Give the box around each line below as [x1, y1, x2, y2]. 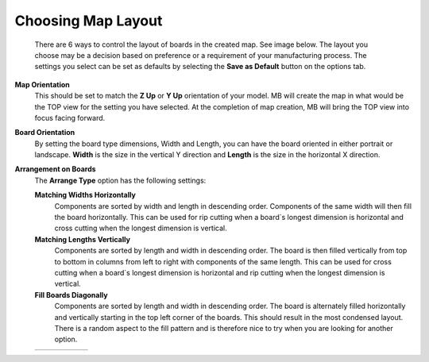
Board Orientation [14, 128, 75, 137]
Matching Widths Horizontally [34, 191, 137, 200]
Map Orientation [14, 79, 71, 89]
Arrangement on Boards [14, 164, 96, 174]
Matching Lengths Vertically [34, 234, 131, 244]
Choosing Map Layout [14, 12, 163, 29]
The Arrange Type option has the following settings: [34, 175, 207, 185]
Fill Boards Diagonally [34, 290, 108, 299]
